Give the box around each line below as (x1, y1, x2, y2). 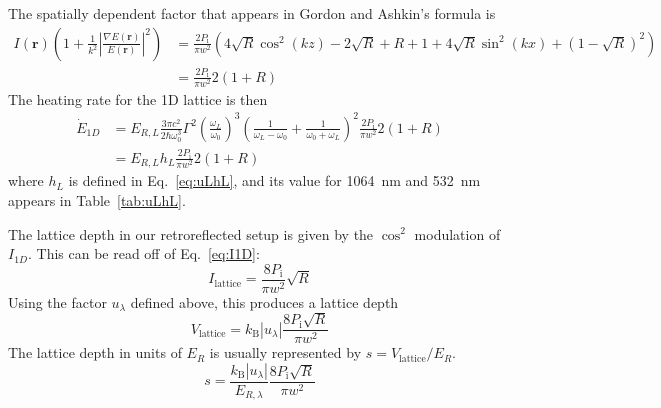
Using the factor (8, 291, 107, 312)
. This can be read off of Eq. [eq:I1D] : (27, 243, 260, 264)
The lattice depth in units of (8, 342, 182, 363)
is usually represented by (209, 342, 362, 363)
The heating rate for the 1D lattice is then (8, 88, 268, 109)
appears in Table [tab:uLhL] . (8, 189, 186, 210)
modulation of (414, 223, 501, 244)
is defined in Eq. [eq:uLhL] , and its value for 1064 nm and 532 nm (68, 170, 481, 191)
